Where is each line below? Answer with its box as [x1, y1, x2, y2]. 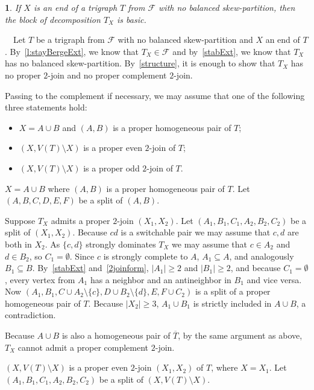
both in [5, 237, 32, 250]
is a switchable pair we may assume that [121, 226, 271, 238]
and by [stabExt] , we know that [172, 45, 291, 57]
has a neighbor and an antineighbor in [90, 273, 231, 286]
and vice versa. [246, 273, 302, 286]
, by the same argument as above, [178, 329, 303, 342]
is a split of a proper [195, 285, 271, 298]
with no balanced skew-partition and [118, 33, 253, 46]
